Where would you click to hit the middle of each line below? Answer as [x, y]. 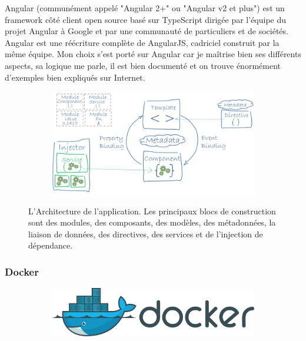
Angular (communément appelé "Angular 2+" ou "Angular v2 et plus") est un [145, 8]
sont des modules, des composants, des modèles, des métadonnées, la [152, 222]
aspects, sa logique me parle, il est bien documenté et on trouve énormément [143, 65]
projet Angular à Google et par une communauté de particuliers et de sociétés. [147, 31]
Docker [22, 271]
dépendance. [51, 245]
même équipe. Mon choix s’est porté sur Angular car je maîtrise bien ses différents [153, 54]
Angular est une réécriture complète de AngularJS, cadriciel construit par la [142, 42]
